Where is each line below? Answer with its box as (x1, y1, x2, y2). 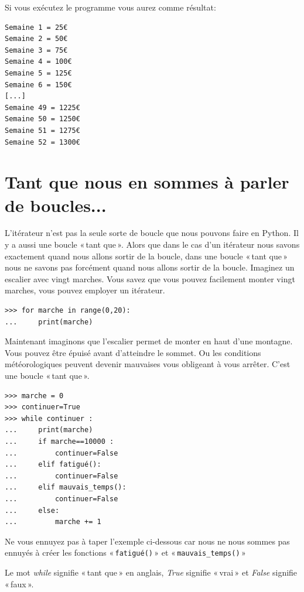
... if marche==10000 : (5, 437, 114, 446)
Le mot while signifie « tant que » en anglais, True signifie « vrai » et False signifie (5, 566, 298, 578)
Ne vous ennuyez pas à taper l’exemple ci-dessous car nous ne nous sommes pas (5, 535, 290, 547)
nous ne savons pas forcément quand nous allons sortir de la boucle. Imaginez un (5, 261, 295, 273)
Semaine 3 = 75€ (5, 46, 68, 54)
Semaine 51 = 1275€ (5, 126, 80, 135)
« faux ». (5, 577, 34, 590)
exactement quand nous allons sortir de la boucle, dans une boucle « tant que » (5, 249, 288, 262)
